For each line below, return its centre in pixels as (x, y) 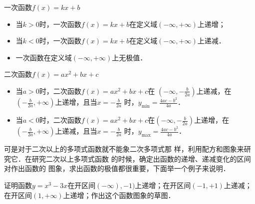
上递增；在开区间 (163, 185)
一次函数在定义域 (44, 57)
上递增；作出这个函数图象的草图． (119, 195)
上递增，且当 (76, 102)
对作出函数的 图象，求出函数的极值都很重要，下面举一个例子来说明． (117, 168)
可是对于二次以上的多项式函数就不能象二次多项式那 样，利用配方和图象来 (124, 149)
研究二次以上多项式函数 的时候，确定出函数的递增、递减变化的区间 (141, 158)
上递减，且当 (76, 131)
